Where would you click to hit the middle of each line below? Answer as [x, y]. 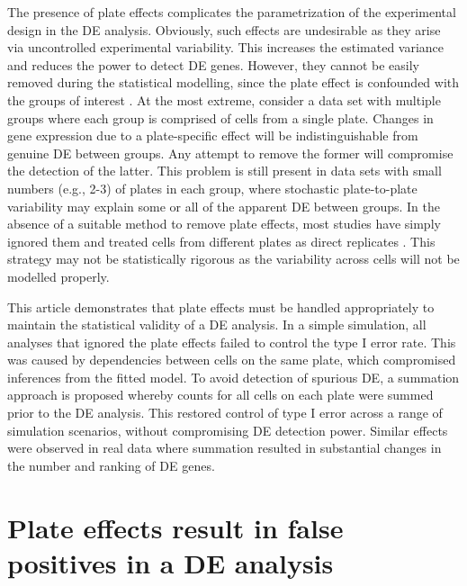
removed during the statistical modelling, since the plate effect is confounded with [233, 82]
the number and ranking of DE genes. [111, 465]
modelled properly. [58, 276]
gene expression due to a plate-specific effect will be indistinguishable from [213, 135]
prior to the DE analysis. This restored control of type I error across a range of [225, 413]
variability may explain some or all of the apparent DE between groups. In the [224, 206]
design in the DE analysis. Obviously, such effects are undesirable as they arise [224, 29]
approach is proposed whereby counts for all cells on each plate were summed [220, 395]
